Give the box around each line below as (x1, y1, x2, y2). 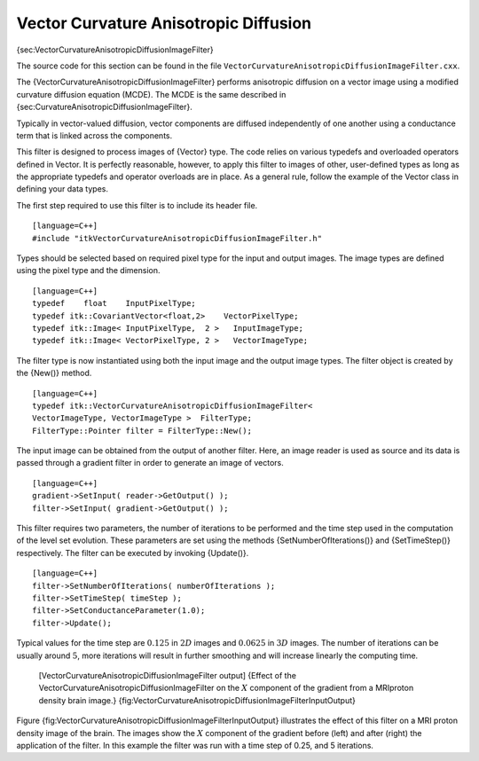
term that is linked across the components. (16, 129, 173, 141)
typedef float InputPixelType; (32, 298, 197, 309)
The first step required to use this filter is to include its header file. (16, 200, 258, 210)
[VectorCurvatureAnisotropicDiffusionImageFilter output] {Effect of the (38, 670, 297, 680)
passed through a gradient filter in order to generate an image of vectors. (16, 458, 284, 468)
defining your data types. (16, 184, 108, 194)
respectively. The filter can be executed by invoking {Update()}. (16, 547, 249, 558)
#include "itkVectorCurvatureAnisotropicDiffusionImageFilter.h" (32, 233, 323, 243)
